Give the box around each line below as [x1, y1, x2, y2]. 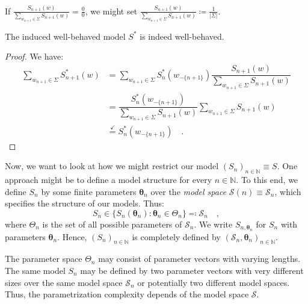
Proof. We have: [5, 50, 64, 63]
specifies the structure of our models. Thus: [5, 197, 164, 209]
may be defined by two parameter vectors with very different [80, 264, 304, 276]
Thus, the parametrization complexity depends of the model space [5, 288, 249, 300]
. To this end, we [236, 173, 298, 185]
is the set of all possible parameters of [42, 217, 182, 230]
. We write [194, 217, 233, 230]
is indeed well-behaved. [140, 29, 224, 42]
